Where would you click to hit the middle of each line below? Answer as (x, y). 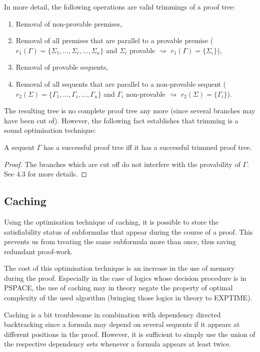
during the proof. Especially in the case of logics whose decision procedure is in (125, 278)
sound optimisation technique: (50, 130)
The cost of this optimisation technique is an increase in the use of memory (119, 268)
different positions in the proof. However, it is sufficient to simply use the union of (130, 334)
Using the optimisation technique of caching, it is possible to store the (111, 221)
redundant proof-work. (38, 251)
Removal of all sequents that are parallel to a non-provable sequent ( (121, 83)
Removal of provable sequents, (62, 67)
